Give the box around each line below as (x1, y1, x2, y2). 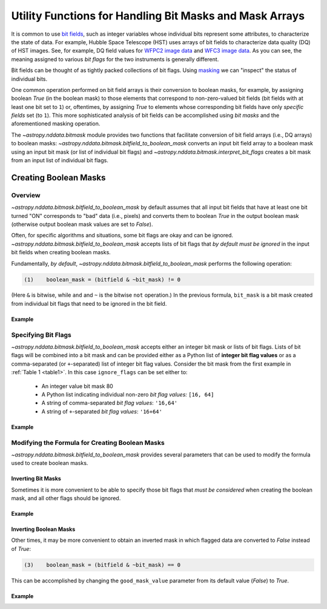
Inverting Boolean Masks (11, 525, 76, 533)
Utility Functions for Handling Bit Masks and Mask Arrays (11, 9, 305, 22)
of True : (11, 545, 31, 552)
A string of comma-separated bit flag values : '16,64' (41, 400, 178, 407)
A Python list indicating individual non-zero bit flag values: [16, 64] (41, 390, 214, 398)
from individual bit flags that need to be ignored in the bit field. (11, 300, 167, 307)
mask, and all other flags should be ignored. (11, 495, 121, 502)
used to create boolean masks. (11, 459, 88, 467)
